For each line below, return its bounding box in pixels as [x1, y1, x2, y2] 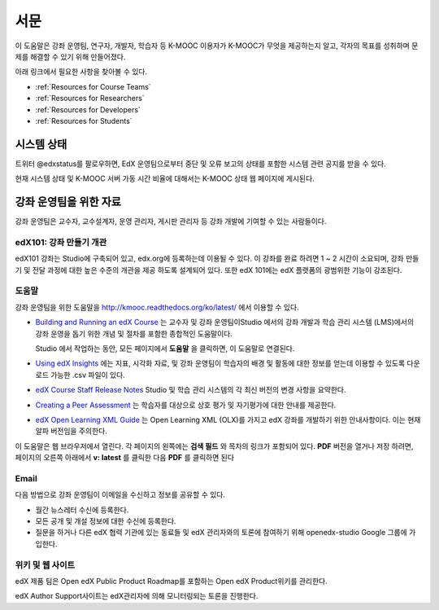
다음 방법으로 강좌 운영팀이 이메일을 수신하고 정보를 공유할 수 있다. [15, 489, 225, 500]
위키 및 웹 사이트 [15, 559, 75, 570]
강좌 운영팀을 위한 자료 [15, 195, 122, 208]
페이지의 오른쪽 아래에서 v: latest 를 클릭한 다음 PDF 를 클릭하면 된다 [15, 453, 235, 463]
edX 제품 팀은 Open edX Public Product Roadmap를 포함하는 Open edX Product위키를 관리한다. [15, 576, 328, 586]
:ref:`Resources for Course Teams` [35, 81, 151, 91]
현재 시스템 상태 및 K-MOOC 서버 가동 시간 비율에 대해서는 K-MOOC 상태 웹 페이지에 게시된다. [15, 173, 315, 183]
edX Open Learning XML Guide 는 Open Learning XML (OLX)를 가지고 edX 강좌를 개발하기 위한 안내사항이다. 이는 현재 [35, 415, 421, 424]
